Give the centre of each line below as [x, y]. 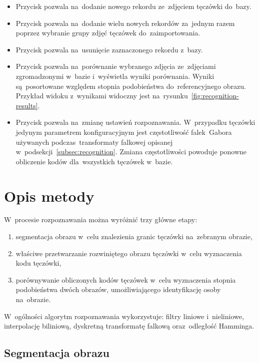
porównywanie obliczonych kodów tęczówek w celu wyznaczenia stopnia [126, 279]
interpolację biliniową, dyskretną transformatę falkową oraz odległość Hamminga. [129, 326]
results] [27, 105]
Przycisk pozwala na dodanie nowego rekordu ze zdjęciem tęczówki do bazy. [133, 6]
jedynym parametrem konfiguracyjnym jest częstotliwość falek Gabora [124, 132]
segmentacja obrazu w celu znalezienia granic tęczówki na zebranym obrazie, [134, 236]
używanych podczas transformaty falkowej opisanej [94, 142]
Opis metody [49, 195]
